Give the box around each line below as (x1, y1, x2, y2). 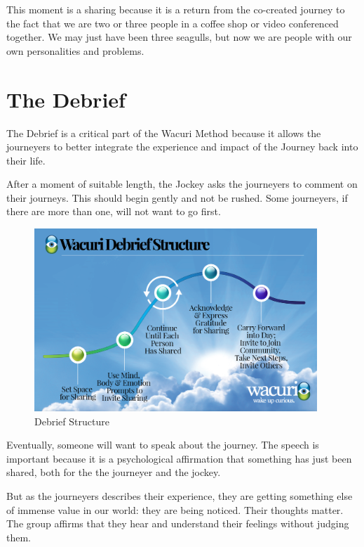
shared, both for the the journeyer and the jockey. (6, 465, 221, 480)
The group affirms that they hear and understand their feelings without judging (6, 516, 349, 531)
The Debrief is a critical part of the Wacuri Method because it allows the (6, 125, 321, 140)
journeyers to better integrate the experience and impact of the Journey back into (6, 139, 358, 154)
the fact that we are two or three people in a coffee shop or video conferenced (6, 15, 339, 30)
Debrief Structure (34, 413, 109, 428)
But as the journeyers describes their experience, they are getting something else (6, 489, 353, 503)
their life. (6, 153, 46, 167)
